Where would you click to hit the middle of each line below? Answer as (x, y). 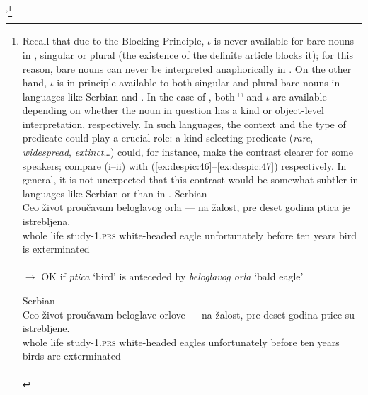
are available (300, 96)
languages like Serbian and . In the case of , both (128, 96)
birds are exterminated (71, 356)
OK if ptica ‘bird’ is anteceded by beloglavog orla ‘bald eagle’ (172, 276)
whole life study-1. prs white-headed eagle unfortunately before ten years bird (189, 235)
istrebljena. (46, 221)
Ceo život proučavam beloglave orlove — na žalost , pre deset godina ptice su (189, 314)
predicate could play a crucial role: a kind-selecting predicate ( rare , (168, 138)
